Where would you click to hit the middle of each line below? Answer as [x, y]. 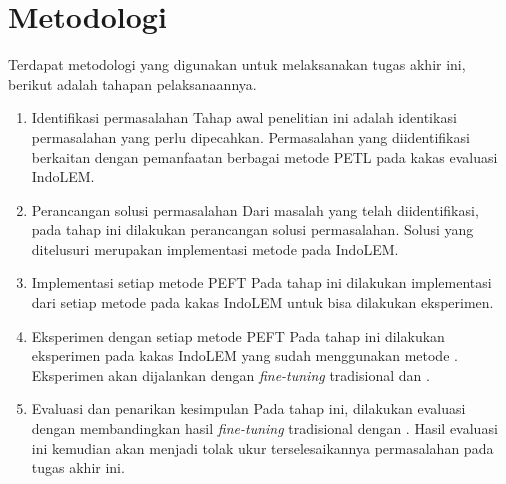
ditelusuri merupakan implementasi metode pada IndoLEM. [215, 248]
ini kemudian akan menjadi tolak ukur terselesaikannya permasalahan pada [262, 447]
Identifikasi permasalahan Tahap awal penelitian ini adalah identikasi [244, 117]
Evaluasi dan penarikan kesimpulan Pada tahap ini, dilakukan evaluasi [248, 408]
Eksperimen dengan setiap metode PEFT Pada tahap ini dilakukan [238, 335]
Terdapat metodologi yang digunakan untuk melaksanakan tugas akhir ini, [237, 64]
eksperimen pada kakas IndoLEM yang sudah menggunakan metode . [244, 355]
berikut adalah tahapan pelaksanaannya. [132, 83]
